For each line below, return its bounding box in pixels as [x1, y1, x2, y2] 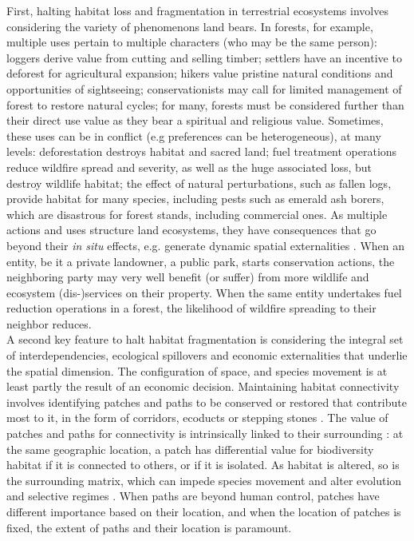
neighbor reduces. [6, 315, 92, 332]
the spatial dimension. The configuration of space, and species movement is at [6, 362, 388, 379]
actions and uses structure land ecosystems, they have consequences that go [6, 221, 377, 238]
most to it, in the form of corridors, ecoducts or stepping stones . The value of [6, 409, 388, 426]
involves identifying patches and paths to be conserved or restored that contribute [6, 393, 407, 410]
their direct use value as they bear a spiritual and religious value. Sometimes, [6, 112, 384, 129]
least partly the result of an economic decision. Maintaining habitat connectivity [6, 378, 400, 395]
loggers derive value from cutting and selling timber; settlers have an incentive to [6, 49, 402, 66]
